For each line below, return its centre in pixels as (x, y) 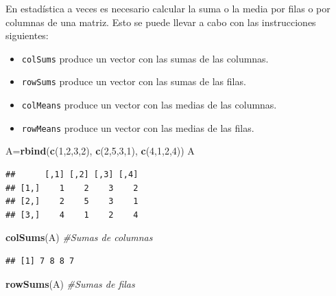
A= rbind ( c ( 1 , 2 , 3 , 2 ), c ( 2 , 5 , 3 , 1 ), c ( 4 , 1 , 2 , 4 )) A (100, 151)
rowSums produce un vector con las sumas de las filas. (134, 81)
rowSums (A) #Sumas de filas (70, 283)
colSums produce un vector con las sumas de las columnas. (145, 58)
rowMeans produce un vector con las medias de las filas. (138, 127)
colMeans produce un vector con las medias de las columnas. (149, 105)
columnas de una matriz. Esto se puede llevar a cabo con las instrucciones (161, 22)
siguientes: (27, 35)
